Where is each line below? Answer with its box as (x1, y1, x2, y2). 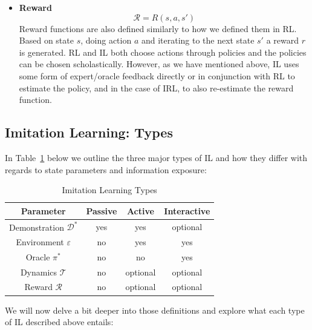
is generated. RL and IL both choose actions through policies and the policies (19, 45, 307, 58)
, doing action (80, 34, 132, 47)
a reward (266, 34, 299, 47)
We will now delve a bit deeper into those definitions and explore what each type (5, 303, 305, 316)
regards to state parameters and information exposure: (5, 163, 207, 176)
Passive (86, 204, 117, 217)
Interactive (164, 204, 210, 217)
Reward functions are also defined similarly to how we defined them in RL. (19, 22, 297, 35)
